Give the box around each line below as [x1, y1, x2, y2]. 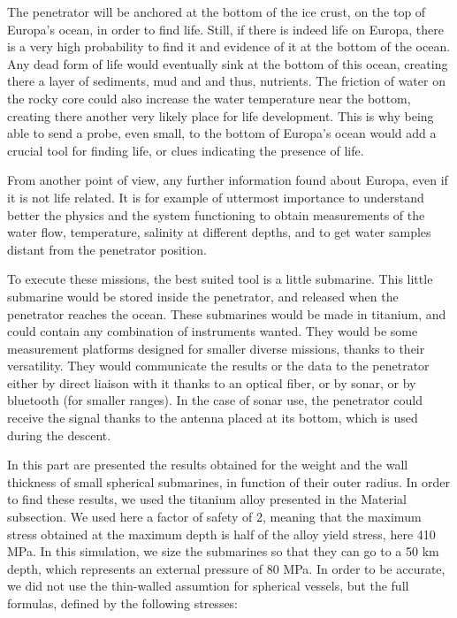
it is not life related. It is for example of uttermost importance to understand [7, 187, 424, 206]
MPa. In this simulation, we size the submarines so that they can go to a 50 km [7, 542, 439, 561]
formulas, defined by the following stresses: [7, 594, 239, 612]
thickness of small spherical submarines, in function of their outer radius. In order [7, 472, 450, 491]
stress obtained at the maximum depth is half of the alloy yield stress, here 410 [7, 524, 436, 543]
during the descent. [7, 425, 111, 444]
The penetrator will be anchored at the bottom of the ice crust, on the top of [7, 3, 426, 20]
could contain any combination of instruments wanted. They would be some [7, 322, 418, 340]
